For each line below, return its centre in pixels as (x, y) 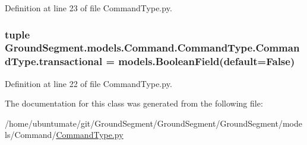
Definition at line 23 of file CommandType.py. (88, 8)
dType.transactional (54, 61)
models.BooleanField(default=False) (207, 61)
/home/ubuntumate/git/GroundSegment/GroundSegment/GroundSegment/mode (153, 123)
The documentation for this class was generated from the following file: (134, 103)
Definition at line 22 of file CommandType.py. (88, 83)
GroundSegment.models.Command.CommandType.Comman (152, 48)
